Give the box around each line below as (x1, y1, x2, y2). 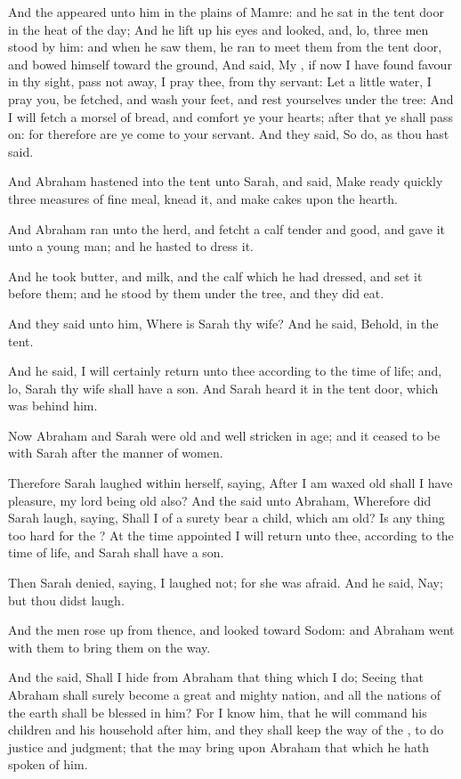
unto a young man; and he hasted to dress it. (8, 237, 254, 256)
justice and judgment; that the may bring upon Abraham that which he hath (8, 737, 430, 756)
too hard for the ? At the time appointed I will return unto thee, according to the (8, 525, 454, 544)
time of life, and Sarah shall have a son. (8, 543, 224, 562)
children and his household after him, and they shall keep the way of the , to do (8, 720, 444, 739)
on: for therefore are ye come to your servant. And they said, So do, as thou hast (8, 125, 449, 143)
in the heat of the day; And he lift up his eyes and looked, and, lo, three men (8, 20, 429, 38)
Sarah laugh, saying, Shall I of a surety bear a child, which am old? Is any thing (8, 508, 445, 527)
